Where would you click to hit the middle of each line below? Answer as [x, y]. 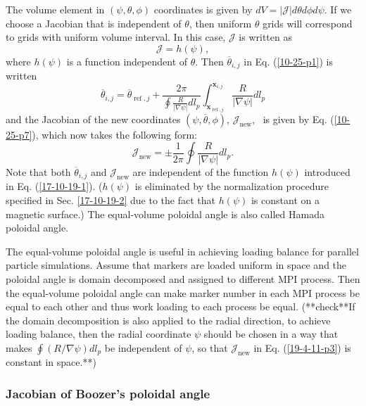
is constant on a [285, 200]
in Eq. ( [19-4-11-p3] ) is [302, 347]
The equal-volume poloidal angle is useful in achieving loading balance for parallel [182, 251]
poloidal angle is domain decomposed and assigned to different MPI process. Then [183, 278]
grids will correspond [308, 23]
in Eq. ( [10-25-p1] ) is [288, 61]
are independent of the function [201, 171]
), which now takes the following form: [114, 134]
